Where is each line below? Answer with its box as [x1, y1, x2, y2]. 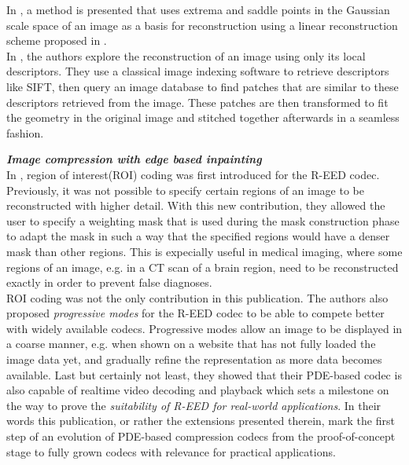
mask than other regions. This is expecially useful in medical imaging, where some [6, 243, 403, 259]
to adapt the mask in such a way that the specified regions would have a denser [6, 228, 390, 244]
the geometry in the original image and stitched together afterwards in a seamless [6, 109, 400, 126]
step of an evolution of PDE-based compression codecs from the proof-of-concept [6, 428, 396, 445]
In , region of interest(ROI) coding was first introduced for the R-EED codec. [6, 166, 380, 182]
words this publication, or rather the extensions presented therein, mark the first [6, 412, 395, 429]
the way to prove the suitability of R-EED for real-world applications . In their [6, 397, 381, 413]
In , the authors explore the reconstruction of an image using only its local [6, 47, 366, 64]
